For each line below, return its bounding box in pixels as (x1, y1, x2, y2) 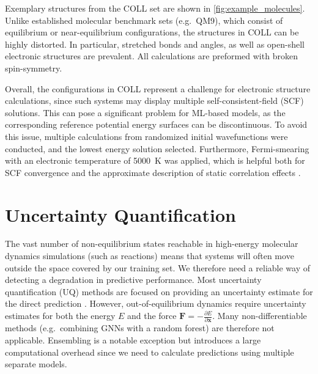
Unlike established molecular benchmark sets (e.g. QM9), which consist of (5, 13, 283, 26)
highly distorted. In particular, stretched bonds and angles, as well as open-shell (5, 37, 305, 50)
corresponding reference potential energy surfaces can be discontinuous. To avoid (5, 118, 308, 131)
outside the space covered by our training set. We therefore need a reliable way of (5, 261, 310, 274)
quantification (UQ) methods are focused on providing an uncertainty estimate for (5, 285, 313, 298)
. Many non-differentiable (212, 309, 307, 321)
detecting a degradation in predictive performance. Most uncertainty (5, 273, 262, 286)
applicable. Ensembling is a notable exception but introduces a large (5, 333, 261, 346)
